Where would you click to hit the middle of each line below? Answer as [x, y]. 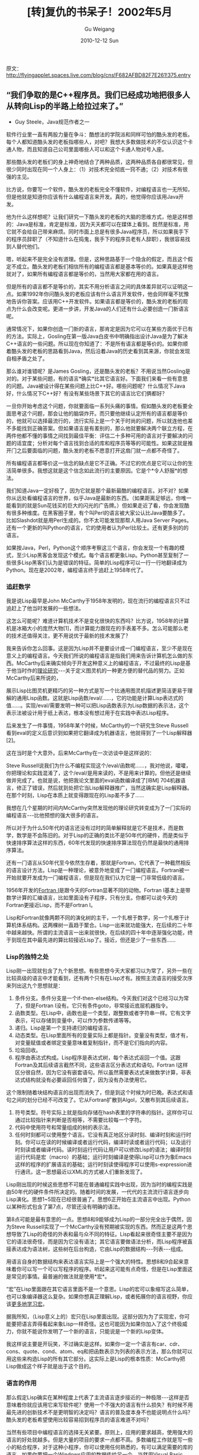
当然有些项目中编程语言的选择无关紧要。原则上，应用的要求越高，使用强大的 [99, 1432]
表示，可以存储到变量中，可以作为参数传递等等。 [74, 1020]
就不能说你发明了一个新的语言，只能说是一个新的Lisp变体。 [94, 1332]
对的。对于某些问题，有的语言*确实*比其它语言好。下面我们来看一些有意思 [97, 378]
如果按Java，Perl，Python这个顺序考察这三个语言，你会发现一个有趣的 [93, 547]
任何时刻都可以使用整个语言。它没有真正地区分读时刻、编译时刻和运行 [100, 1135]
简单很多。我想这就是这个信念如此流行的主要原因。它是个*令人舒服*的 [97, 470]
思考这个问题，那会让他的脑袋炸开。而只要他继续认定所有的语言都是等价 [99, 413]
